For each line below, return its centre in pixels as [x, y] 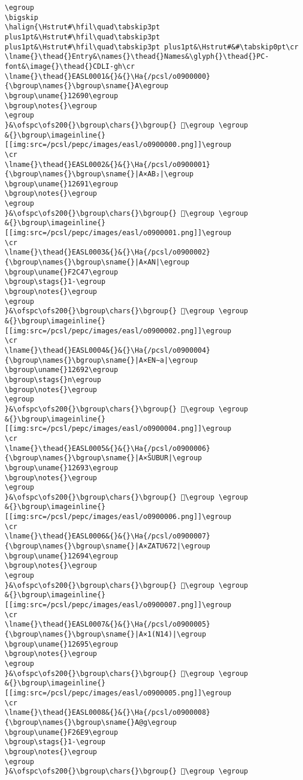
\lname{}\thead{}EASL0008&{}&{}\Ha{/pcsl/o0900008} [108, 713]
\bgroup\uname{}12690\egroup [62, 96]
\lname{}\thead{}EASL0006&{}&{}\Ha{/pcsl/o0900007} [108, 536]
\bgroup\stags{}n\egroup [53, 379]
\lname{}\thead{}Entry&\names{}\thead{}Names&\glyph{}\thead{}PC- [137, 57]
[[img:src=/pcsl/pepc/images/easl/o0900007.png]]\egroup [118, 605]
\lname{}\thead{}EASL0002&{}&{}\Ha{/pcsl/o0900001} [108, 164]
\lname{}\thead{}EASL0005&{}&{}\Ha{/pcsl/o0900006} [108, 448]
